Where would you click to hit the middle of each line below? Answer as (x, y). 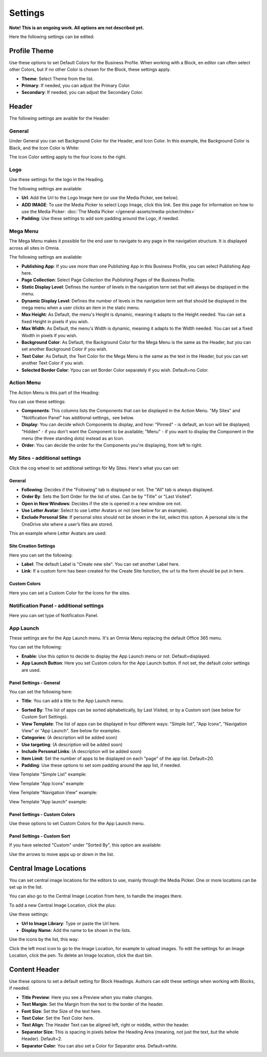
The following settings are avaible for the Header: (60, 118)
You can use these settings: (37, 402)
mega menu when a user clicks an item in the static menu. (81, 308)
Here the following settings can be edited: (52, 37)
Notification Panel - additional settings (56, 606)
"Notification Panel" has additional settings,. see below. (78, 417)
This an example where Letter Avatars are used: (58, 533)
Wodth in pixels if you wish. (49, 335)
